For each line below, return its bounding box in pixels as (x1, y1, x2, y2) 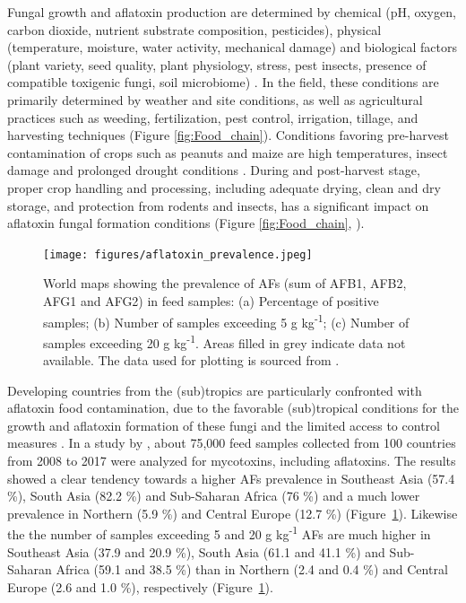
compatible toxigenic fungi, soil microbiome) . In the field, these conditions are (7, 73, 439, 92)
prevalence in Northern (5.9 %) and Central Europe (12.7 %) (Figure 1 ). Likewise (7, 503, 458, 522)
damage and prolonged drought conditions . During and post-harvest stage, (7, 161, 420, 179)
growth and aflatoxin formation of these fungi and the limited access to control (7, 415, 440, 434)
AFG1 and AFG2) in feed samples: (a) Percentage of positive (43, 291, 379, 310)
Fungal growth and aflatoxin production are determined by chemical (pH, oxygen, (7, 3, 456, 21)
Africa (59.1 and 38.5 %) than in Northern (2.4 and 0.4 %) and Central (56, 560, 448, 579)
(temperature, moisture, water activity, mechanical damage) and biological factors (7, 38, 458, 57)
